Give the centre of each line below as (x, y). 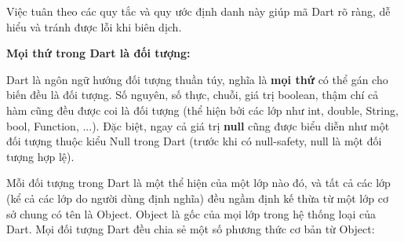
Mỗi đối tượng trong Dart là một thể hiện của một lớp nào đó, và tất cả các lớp (198, 183)
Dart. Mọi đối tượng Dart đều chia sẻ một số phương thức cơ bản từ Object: (191, 229)
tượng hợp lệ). (40, 156)
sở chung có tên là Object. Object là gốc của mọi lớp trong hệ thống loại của (191, 213)
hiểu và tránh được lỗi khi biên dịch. (94, 26)
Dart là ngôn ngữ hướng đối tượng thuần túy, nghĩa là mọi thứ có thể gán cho (197, 79)
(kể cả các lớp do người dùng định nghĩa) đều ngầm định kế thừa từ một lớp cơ (197, 198)
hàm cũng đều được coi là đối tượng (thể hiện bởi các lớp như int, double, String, (202, 110)
